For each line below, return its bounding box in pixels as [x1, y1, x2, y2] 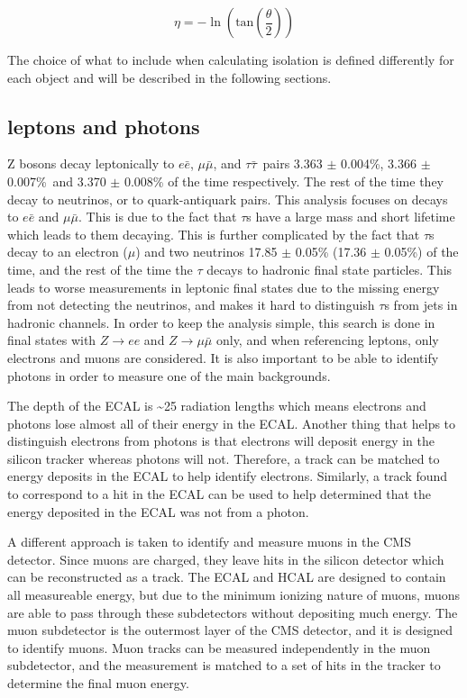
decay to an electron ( [7, 242, 128, 261]
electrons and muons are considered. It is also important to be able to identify [7, 348, 439, 367]
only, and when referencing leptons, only [215, 331, 439, 349]
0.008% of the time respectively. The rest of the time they [124, 171, 444, 190]
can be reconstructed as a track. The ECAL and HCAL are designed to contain [7, 567, 446, 586]
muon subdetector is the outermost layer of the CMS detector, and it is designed [7, 621, 453, 639]
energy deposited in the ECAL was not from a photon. [7, 502, 309, 521]
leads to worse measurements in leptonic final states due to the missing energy [7, 277, 440, 296]
